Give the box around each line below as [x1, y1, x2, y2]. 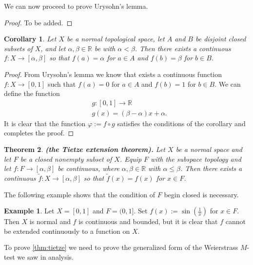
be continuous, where [58, 163, 119, 173]
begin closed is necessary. [164, 189, 239, 199]
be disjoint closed [195, 34, 246, 44]
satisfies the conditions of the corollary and [117, 118, 246, 128]
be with [94, 43, 116, 53]
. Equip [119, 153, 142, 164]
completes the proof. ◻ [4, 128, 74, 138]
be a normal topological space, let [67, 34, 165, 44]
